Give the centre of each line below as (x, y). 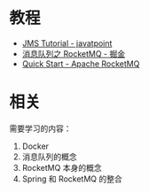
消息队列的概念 (49, 157)
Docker (35, 146)
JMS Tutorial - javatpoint (67, 43)
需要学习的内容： (40, 128)
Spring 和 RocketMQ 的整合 (72, 179)
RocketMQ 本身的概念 (62, 167)
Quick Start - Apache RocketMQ (81, 64)
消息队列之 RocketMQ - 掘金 (74, 53)
